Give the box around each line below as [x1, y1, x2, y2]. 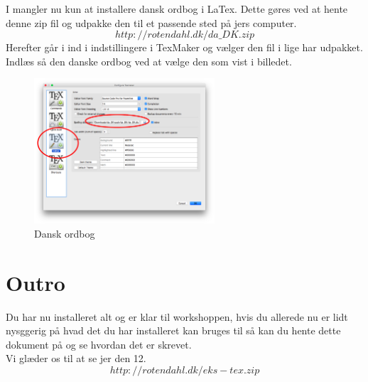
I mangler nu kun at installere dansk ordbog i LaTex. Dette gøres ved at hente [6, 1, 348, 16]
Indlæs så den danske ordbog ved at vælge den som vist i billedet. [6, 53, 292, 68]
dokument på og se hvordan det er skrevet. [6, 336, 192, 351]
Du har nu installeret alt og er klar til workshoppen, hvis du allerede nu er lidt [6, 309, 348, 324]
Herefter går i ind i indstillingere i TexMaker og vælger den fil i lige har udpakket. [6, 40, 363, 55]
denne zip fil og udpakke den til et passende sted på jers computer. [6, 15, 297, 30]
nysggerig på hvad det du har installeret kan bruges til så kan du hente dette [6, 323, 341, 338]
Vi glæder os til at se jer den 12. [6, 351, 146, 366]
